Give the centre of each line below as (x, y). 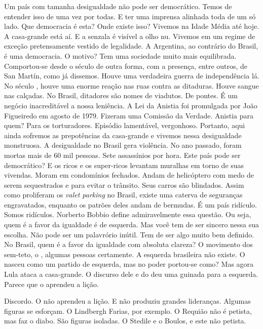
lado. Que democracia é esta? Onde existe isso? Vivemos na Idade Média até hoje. (132, 26)
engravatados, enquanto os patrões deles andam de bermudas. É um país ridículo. (130, 204)
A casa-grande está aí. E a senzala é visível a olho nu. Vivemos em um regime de (130, 36)
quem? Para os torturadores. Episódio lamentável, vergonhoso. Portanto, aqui (125, 125)
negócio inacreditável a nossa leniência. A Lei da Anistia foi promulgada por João (131, 105)
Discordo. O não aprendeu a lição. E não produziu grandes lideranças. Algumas (127, 301)
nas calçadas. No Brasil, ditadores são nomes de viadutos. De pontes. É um (121, 95)
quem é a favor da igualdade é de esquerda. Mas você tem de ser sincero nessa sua (132, 224)
